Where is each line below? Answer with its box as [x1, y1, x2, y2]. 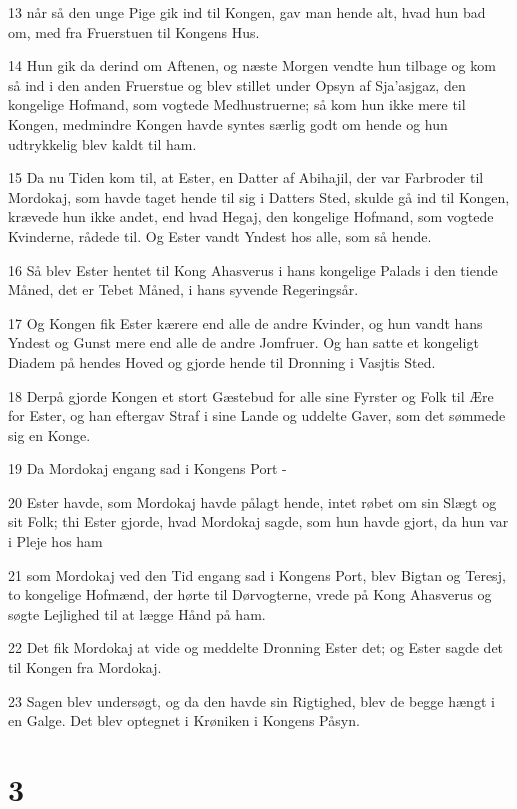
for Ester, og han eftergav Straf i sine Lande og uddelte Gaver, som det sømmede [8, 405, 506, 426]
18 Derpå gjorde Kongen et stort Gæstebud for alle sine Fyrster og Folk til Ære [8, 385, 494, 406]
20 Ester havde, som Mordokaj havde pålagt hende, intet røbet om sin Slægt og [8, 491, 497, 512]
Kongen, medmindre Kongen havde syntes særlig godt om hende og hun [8, 113, 448, 134]
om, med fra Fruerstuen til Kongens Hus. [8, 21, 260, 42]
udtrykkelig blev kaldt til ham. [8, 133, 197, 154]
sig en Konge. [8, 424, 91, 445]
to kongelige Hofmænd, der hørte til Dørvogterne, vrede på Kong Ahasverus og [8, 584, 492, 605]
